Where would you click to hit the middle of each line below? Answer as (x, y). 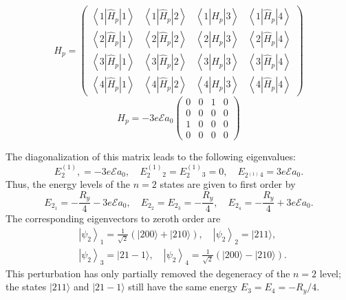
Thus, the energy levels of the (68, 184)
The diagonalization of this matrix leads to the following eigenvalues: (151, 157)
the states (26, 287)
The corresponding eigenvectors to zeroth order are (113, 218)
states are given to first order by (228, 184)
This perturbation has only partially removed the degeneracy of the (148, 273)
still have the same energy (183, 287)
